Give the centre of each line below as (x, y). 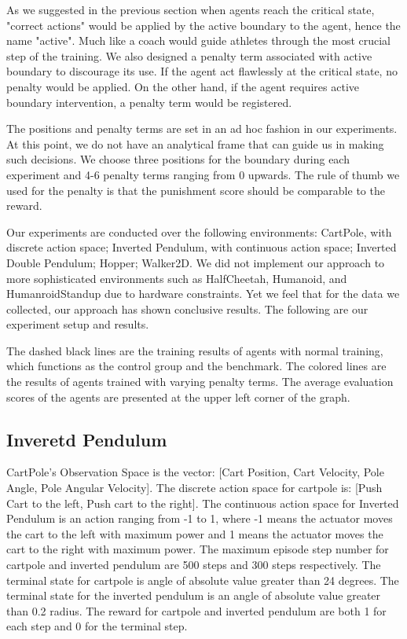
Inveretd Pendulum (87, 439)
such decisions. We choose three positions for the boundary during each (178, 159)
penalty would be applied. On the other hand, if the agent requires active (183, 86)
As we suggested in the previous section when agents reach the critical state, (191, 9)
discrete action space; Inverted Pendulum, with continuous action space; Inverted (202, 247)
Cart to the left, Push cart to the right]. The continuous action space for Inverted (203, 503)
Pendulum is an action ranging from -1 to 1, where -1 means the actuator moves (200, 518)
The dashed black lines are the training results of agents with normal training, (195, 350)
